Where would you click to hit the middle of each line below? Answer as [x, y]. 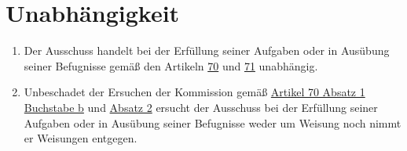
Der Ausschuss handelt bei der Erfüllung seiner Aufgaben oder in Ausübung [207, 50]
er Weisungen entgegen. [81, 138]
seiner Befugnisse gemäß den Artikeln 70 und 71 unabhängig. [171, 65]
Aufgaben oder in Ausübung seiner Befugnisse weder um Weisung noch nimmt [213, 122]
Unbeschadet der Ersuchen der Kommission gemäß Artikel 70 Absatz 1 [194, 92]
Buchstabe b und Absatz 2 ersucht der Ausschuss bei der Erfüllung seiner [201, 107]
